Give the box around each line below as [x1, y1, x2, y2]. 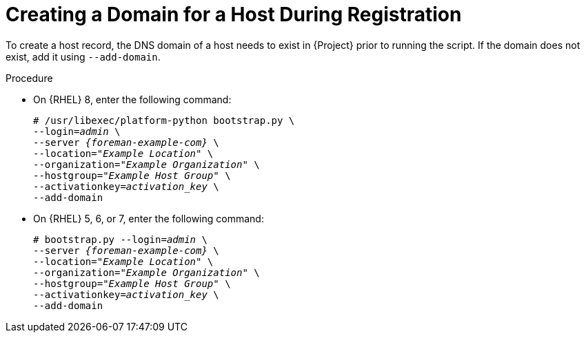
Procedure [6, 72, 53, 84]
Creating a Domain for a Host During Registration [6, 3, 462, 26]
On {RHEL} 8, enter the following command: [33, 93, 232, 105]
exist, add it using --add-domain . [6, 50, 161, 63]
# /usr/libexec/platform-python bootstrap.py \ [33, 114, 295, 126]
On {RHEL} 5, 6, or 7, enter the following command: [33, 212, 264, 224]
